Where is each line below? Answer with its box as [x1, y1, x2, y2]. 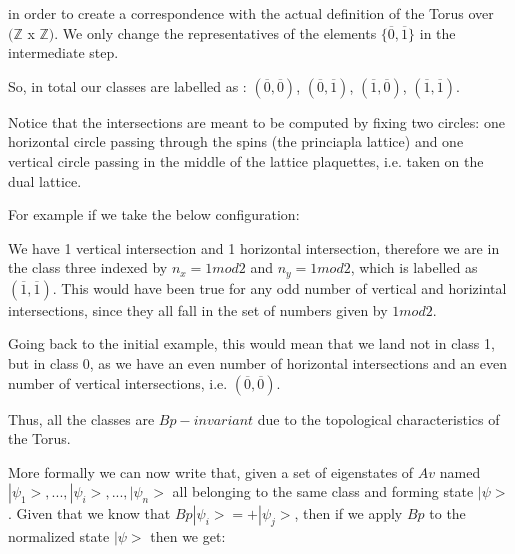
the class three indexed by [8, 257, 168, 278]
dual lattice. [8, 170, 82, 191]
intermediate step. [8, 42, 119, 63]
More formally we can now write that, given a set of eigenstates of [8, 461, 414, 482]
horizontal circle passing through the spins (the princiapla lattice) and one [8, 131, 464, 152]
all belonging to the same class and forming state [172, 481, 474, 502]
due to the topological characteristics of [257, 408, 500, 429]
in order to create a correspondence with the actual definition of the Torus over [8, 3, 494, 23]
